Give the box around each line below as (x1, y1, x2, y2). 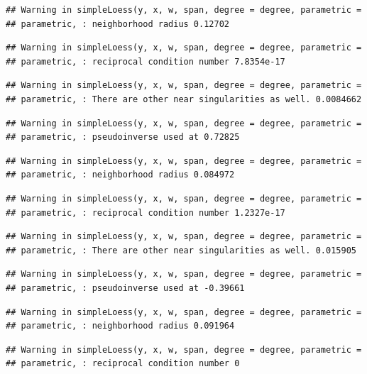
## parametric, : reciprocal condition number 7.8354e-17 (6, 56, 285, 67)
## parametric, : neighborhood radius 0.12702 (6, 18, 229, 29)
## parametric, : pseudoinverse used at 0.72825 (6, 132, 240, 143)
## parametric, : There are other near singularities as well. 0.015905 (6, 245, 356, 255)
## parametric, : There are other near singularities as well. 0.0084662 (6, 94, 362, 104)
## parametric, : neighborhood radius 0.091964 (6, 321, 235, 331)
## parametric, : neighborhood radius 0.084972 (6, 170, 235, 180)
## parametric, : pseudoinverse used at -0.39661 (6, 282, 245, 293)
